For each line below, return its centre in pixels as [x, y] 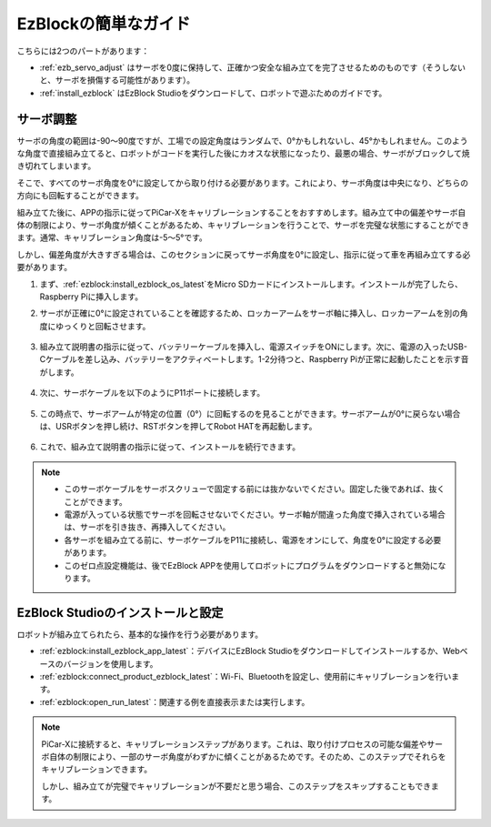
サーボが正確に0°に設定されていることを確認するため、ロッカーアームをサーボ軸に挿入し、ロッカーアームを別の [250, 313]
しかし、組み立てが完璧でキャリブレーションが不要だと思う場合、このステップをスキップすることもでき [236, 786]
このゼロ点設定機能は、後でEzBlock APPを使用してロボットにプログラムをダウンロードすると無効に [251, 565]
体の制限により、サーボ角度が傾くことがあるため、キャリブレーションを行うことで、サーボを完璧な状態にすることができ [243, 225]
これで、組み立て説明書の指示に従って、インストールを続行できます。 [170, 447]
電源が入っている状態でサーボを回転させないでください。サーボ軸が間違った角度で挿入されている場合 [255, 514]
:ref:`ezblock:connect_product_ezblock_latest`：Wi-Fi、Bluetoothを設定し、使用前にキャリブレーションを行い [245, 677]
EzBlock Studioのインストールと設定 [120, 613]
